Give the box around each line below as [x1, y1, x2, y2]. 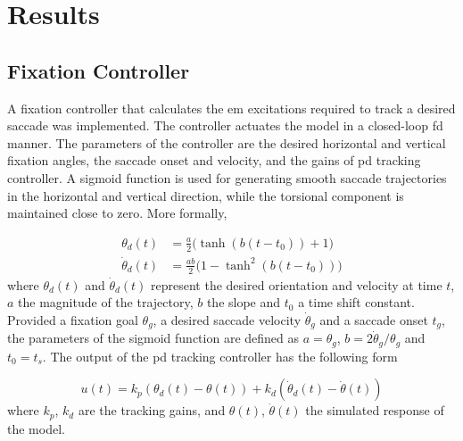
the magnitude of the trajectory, [18, 293, 194, 312]
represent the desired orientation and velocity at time [151, 275, 442, 294]
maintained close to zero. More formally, [7, 204, 227, 222]
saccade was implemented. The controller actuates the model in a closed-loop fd [7, 116, 443, 135]
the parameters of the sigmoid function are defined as [7, 329, 300, 347]
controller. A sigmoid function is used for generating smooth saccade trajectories [7, 168, 447, 187]
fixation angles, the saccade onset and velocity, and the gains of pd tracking [7, 151, 421, 170]
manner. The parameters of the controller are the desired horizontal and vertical [7, 133, 446, 152]
